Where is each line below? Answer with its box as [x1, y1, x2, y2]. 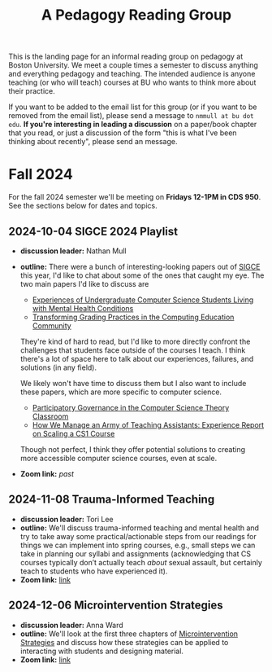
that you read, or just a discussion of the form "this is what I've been [8, 128, 237, 138]
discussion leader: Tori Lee [19, 514, 114, 524]
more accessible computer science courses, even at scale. [19, 453, 218, 463]
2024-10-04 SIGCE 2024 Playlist [8, 224, 179, 238]
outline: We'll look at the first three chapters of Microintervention [19, 629, 238, 639]
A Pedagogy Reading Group [41, 6, 232, 24]
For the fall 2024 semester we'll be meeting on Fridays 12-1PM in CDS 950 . [8, 192, 261, 202]
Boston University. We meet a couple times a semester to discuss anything [8, 60, 258, 70]
